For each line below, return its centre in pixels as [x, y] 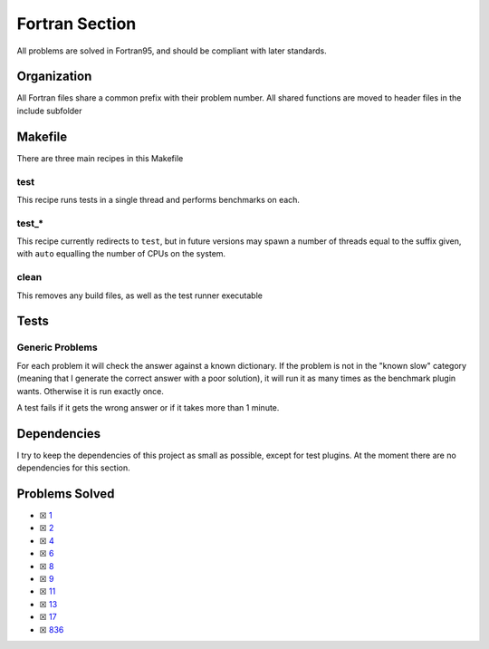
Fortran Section [77, 24]
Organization [54, 77]
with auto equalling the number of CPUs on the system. [121, 254]
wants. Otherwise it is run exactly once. [91, 391]
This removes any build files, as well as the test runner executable [139, 295]
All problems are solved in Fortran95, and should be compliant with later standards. [172, 51]
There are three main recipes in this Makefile [100, 158]
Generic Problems [58, 347]
